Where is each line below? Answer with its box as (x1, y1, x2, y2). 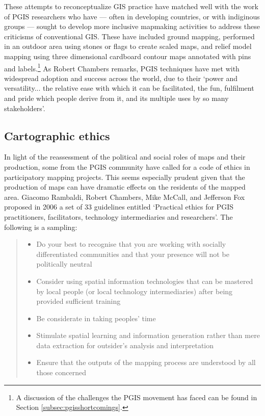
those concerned (36, 367, 86, 378)
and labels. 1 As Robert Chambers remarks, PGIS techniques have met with (4, 61, 240, 73)
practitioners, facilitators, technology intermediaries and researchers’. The (4, 211, 233, 222)
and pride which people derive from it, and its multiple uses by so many (4, 93, 229, 103)
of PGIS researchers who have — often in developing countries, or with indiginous (4, 11, 260, 21)
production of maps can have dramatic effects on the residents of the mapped (4, 181, 246, 192)
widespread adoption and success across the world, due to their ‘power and (4, 72, 237, 83)
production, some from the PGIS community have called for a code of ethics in (4, 161, 250, 172)
